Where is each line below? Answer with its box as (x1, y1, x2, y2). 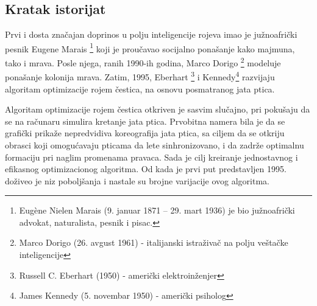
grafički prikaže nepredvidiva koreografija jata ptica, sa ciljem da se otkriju (5, 127, 285, 139)
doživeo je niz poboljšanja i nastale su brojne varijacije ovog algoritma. (5, 174, 269, 187)
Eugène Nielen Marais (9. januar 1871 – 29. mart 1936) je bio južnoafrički (19, 204, 295, 217)
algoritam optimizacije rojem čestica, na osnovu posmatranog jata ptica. (5, 82, 275, 95)
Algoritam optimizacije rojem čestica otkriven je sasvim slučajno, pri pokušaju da (5, 103, 310, 116)
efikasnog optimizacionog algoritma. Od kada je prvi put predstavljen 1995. (5, 162, 287, 175)
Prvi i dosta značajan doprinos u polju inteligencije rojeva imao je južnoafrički (5, 28, 297, 41)
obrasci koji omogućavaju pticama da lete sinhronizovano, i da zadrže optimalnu (5, 138, 304, 151)
